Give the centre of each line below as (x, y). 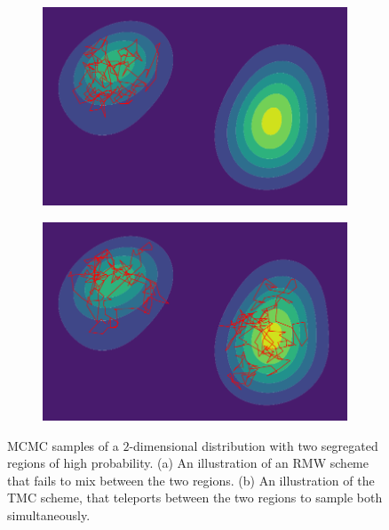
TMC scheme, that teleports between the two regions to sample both (195, 498)
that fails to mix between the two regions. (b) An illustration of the (191, 480)
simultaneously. (49, 515)
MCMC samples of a (63, 445)
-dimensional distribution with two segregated (254, 445)
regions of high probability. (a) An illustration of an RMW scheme (188, 463)
